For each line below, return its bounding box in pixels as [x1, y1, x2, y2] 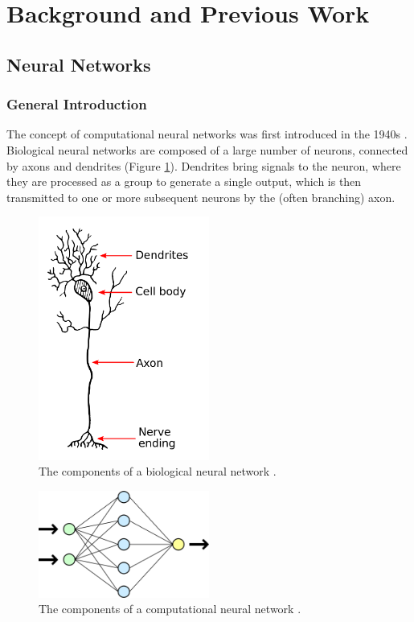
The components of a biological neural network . [39, 463, 277, 480]
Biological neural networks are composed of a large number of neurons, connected [6, 141, 408, 158]
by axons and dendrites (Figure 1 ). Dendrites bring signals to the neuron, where [6, 157, 401, 174]
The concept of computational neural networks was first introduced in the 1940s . [6, 126, 408, 142]
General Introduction [6, 94, 147, 114]
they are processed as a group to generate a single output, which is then [6, 173, 362, 190]
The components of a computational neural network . [39, 600, 301, 617]
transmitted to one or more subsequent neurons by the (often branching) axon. [6, 188, 396, 205]
